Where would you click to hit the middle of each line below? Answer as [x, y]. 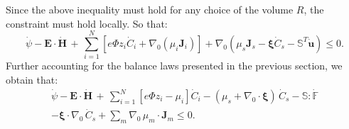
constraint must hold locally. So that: [87, 23]
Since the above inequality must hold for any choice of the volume [150, 9]
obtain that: [32, 79]
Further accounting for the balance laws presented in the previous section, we [174, 66]
